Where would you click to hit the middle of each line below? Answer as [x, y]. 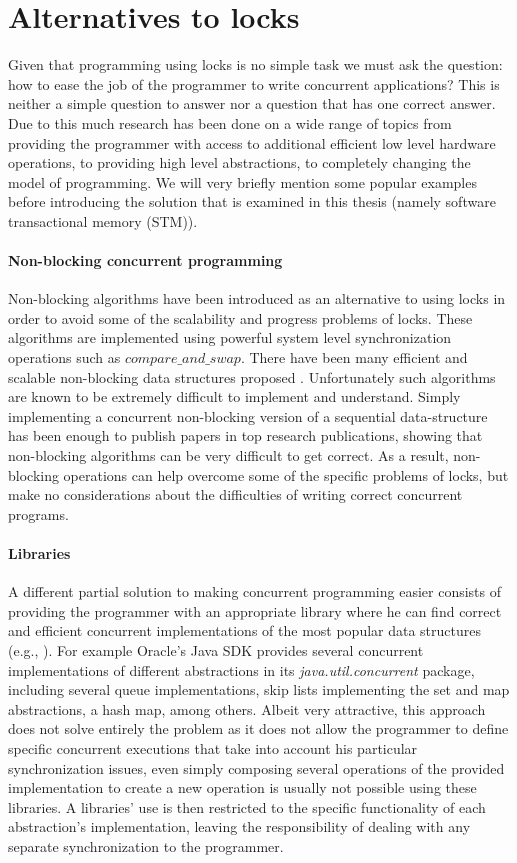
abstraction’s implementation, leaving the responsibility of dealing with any [239, 826]
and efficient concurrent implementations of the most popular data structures [245, 630]
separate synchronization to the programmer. [146, 845]
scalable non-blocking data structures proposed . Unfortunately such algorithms [252, 376]
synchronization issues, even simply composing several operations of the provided [256, 767]
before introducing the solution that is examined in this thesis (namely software [252, 201]
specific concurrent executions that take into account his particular [213, 747]
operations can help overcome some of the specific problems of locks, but [286, 474]
